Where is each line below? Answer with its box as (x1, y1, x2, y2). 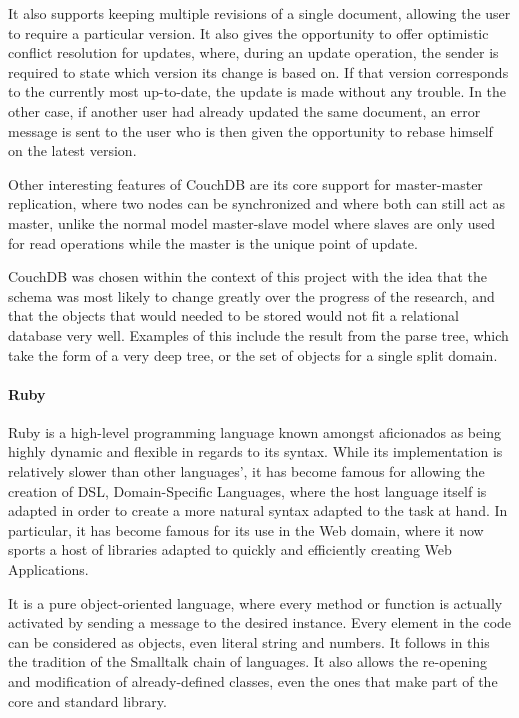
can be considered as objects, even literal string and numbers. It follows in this (8, 631, 490, 652)
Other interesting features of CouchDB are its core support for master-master (8, 173, 483, 194)
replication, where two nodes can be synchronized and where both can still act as (8, 193, 506, 214)
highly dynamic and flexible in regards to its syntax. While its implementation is (8, 441, 503, 462)
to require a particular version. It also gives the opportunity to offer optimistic (8, 22, 489, 43)
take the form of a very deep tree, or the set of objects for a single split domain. (8, 344, 498, 365)
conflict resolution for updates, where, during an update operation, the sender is (8, 42, 499, 63)
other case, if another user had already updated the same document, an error (8, 100, 481, 121)
